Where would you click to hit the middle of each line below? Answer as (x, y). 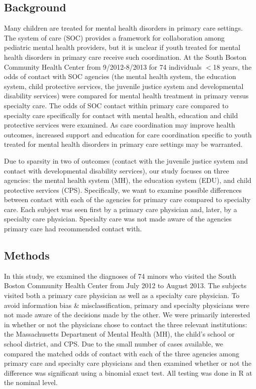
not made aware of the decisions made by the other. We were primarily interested (127, 315)
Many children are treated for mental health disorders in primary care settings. (124, 28)
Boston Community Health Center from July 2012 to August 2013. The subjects (125, 285)
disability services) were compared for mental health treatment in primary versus (127, 96)
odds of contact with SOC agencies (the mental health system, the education (120, 76)
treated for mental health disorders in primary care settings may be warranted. (123, 144)
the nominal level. (31, 382)
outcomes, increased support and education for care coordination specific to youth (128, 134)
